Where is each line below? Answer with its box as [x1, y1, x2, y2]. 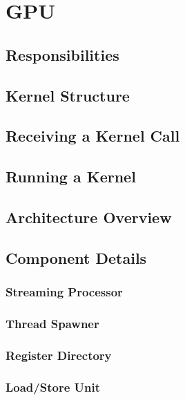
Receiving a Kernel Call [6, 125, 180, 146]
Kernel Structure [6, 84, 130, 106]
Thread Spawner [6, 314, 99, 332]
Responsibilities [6, 44, 119, 65]
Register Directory [6, 346, 112, 363]
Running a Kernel [6, 166, 136, 187]
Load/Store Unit [6, 378, 101, 395]
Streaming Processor [6, 283, 123, 300]
